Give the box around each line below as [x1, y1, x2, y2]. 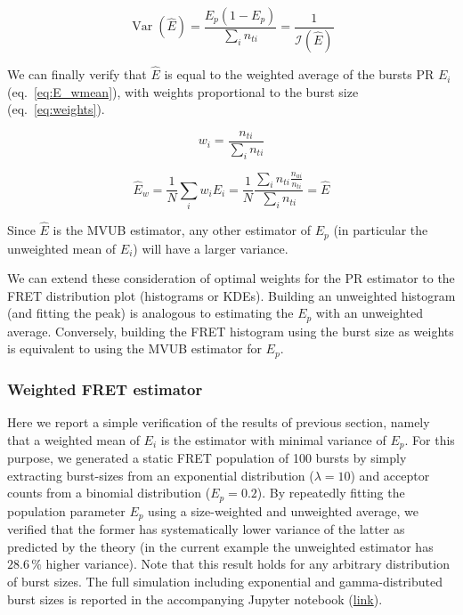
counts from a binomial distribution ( [7, 483, 211, 502]
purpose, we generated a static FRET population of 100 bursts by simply [7, 449, 407, 467]
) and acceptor [350, 465, 430, 484]
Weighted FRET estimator [7, 377, 203, 400]
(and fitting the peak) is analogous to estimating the [7, 303, 294, 322]
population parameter [7, 501, 126, 520]
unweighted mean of [7, 239, 117, 257]
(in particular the [333, 221, 428, 239]
